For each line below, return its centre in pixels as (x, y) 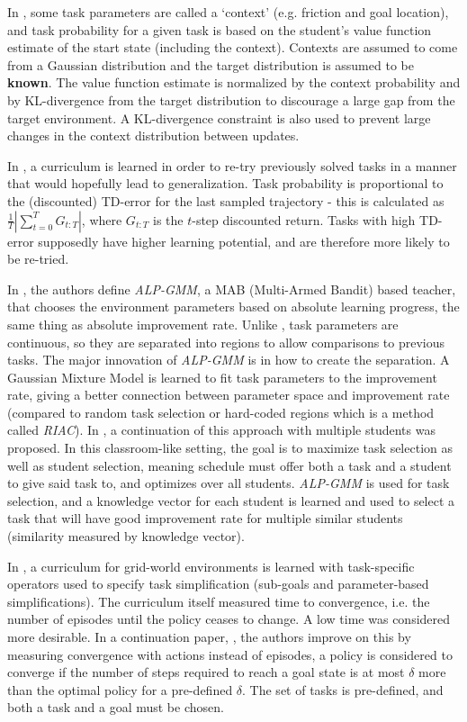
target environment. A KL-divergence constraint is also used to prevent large (219, 117)
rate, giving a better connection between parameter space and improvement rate (229, 395)
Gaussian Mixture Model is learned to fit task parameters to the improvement (222, 377)
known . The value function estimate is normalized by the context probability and (234, 82)
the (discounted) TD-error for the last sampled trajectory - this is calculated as (226, 200)
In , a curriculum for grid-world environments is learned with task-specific (211, 566)
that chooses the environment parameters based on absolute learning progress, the (233, 307)
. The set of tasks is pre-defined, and (343, 689)
